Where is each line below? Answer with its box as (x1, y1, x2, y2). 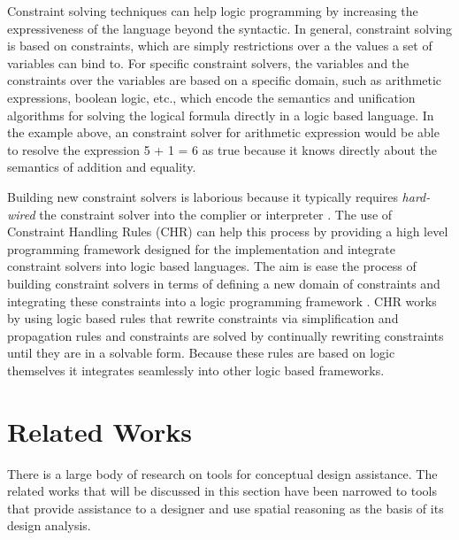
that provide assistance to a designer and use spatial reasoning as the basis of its (7, 498, 444, 517)
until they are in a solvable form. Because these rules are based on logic (7, 343, 395, 362)
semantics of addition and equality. (7, 158, 196, 176)
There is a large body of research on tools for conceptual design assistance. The (7, 464, 438, 482)
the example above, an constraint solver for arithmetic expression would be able (7, 123, 440, 142)
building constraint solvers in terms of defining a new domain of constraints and (7, 274, 440, 292)
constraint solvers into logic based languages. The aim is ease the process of (7, 257, 417, 275)
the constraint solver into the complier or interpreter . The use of (39, 204, 393, 223)
